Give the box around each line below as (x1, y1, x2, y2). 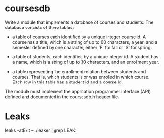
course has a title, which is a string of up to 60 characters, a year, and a (12, 39, 158, 45)
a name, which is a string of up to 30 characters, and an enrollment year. (12, 59, 160, 65)
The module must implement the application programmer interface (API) (5, 88, 151, 94)
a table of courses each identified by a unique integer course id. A (12, 34, 146, 40)
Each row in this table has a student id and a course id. (12, 79, 123, 85)
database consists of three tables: (5, 24, 74, 30)
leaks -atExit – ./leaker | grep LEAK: (5, 127, 77, 133)
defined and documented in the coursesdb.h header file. (5, 94, 119, 100)
